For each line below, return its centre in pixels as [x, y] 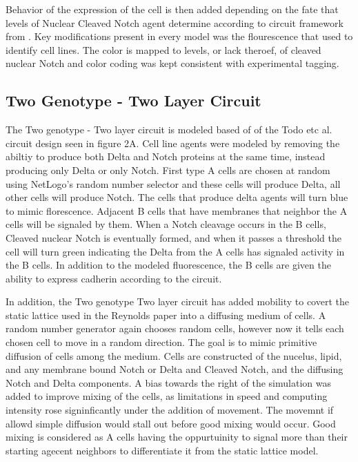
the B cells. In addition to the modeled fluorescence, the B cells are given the [168, 265]
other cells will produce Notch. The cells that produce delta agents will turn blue [177, 197]
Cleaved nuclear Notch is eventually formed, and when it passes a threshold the [173, 237]
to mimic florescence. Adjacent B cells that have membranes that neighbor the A [177, 210]
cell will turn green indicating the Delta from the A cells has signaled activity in [175, 251]
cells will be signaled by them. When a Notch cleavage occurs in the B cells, [166, 224]
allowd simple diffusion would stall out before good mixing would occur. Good [171, 423]
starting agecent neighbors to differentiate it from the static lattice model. [162, 450]
